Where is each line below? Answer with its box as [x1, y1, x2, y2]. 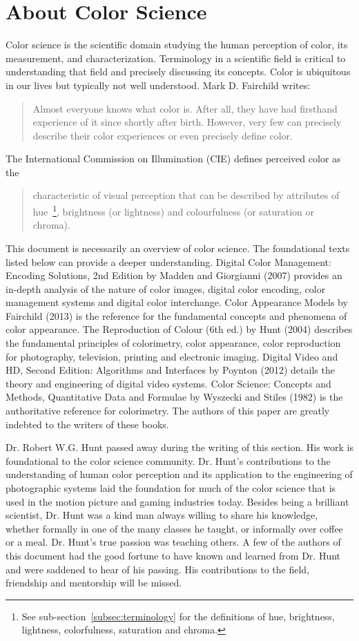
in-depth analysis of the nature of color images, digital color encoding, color [6, 281, 326, 296]
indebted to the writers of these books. [6, 417, 169, 431]
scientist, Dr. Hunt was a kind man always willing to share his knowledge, [6, 508, 318, 522]
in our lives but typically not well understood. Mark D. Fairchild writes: [6, 77, 311, 92]
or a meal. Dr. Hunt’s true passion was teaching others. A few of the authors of [6, 535, 341, 549]
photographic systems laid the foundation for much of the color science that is [6, 481, 336, 495]
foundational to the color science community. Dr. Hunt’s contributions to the [6, 453, 331, 468]
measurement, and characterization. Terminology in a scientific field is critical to [6, 50, 346, 65]
